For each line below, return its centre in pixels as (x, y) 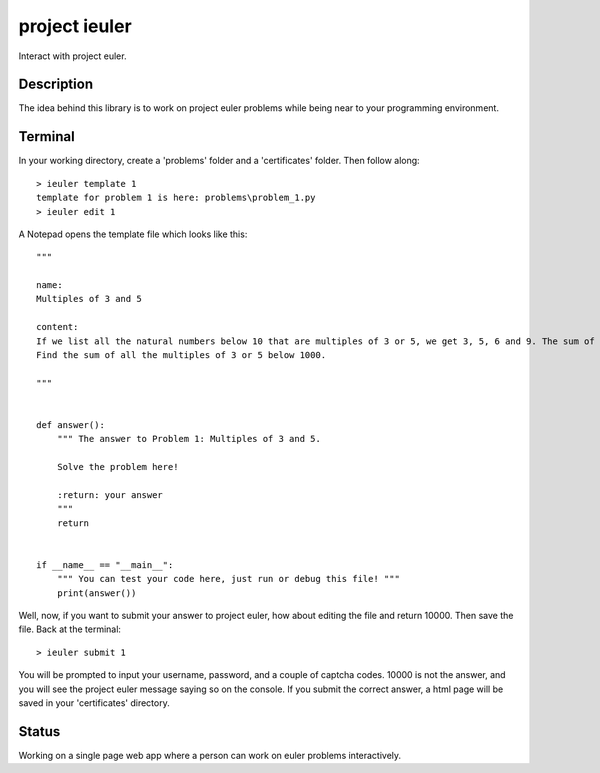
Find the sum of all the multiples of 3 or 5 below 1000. (181, 355)
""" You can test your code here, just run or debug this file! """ (228, 579)
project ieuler (75, 26)
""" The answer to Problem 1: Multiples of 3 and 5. (189, 439)
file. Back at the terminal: (70, 629)
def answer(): (70, 425)
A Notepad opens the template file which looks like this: (133, 234)
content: (57, 327)
